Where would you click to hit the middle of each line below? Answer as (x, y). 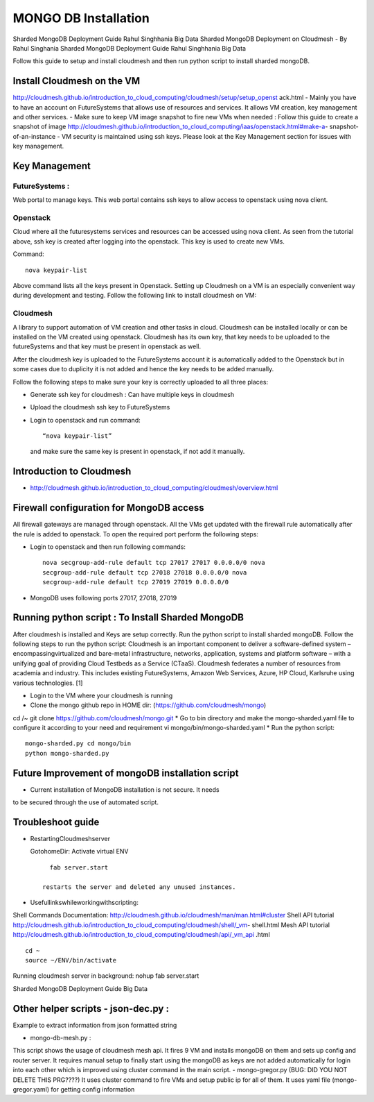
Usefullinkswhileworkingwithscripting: (84, 902)
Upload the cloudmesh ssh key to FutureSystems (100, 407)
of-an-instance (34, 136)
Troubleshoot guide (56, 822)
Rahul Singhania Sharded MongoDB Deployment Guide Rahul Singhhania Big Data (129, 48)
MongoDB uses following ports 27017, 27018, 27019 (104, 597)
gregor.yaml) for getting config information (74, 1089)
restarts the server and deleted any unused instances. (139, 887)
